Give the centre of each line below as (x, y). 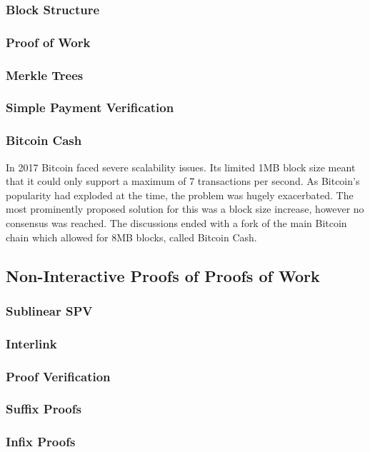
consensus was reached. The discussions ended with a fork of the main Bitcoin (176, 222)
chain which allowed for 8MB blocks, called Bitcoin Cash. (131, 237)
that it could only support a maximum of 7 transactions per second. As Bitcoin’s (183, 181)
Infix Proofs (41, 442)
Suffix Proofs (44, 409)
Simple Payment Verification (90, 107)
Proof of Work (48, 42)
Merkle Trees (45, 75)
